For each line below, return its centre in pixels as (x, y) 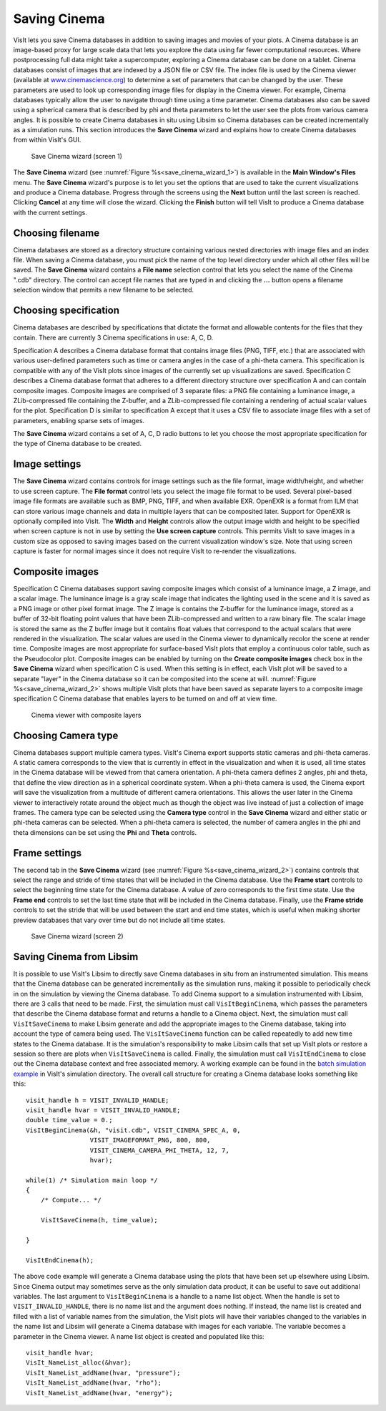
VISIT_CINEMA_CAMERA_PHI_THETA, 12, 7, (160, 1150)
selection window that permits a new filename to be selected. (104, 290)
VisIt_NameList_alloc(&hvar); (79, 1363)
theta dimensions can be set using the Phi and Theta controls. (105, 832)
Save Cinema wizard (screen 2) (78, 936)
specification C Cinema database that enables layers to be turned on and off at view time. (145, 699)
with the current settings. (50, 212)
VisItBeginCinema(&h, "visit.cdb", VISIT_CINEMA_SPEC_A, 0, (133, 1130)
